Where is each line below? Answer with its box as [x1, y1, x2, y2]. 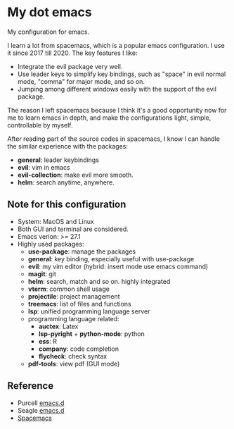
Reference [7, 380, 54, 392]
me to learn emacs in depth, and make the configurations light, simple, [7, 113, 212, 122]
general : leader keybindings [17, 156, 100, 164]
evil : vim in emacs [17, 163, 70, 171]
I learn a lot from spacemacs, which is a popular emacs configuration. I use [7, 41, 225, 49]
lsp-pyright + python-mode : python [38, 329, 145, 338]
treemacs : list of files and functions [27, 299, 131, 308]
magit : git [27, 269, 56, 278]
